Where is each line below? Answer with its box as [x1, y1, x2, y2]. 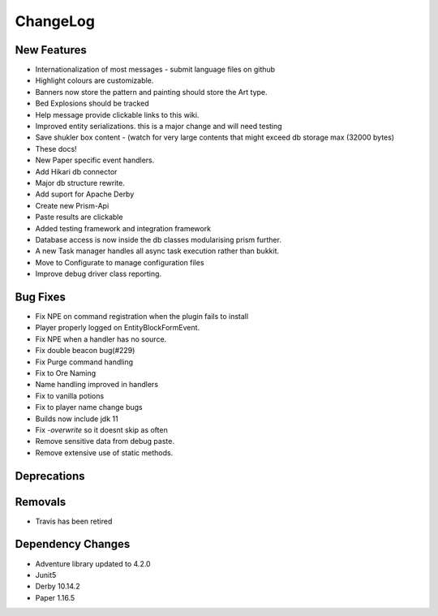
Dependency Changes [15, 537, 131, 551]
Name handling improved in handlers [35, 380, 158, 390]
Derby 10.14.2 [35, 581, 80, 592]
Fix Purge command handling [35, 357, 134, 367]
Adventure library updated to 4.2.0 [35, 558, 151, 568]
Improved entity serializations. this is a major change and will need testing [35, 122, 283, 131]
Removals [15, 495, 67, 509]
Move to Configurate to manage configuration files [35, 257, 204, 267]
